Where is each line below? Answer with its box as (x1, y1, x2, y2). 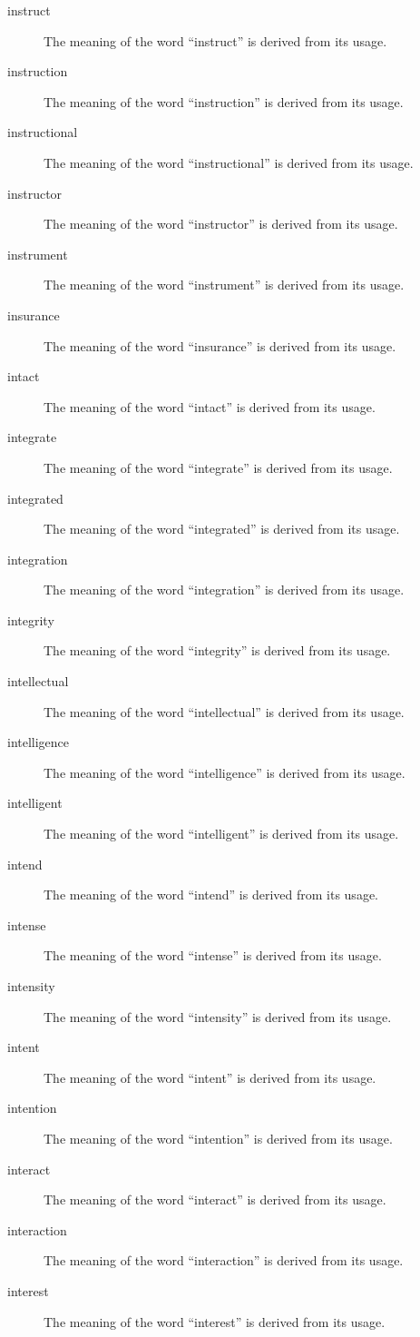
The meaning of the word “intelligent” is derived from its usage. (44, 824, 399, 843)
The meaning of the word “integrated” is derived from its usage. (44, 519, 400, 538)
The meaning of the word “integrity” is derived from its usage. (44, 641, 391, 660)
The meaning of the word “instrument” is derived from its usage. (44, 275, 405, 294)
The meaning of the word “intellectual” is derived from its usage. (44, 702, 405, 721)
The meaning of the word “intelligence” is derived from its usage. (44, 762, 405, 782)
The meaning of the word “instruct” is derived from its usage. (44, 31, 387, 50)
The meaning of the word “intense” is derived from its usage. (44, 946, 382, 965)
